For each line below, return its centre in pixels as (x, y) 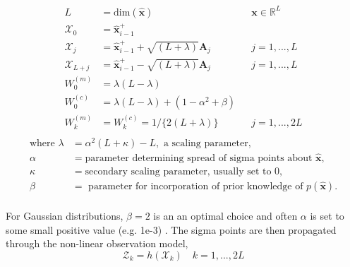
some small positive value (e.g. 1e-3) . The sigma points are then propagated (171, 229)
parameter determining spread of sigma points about (199, 158)
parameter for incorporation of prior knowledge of (196, 187)
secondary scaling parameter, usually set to (178, 171)
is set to (327, 216)
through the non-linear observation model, (97, 243)
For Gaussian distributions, (65, 216)
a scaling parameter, (207, 143)
